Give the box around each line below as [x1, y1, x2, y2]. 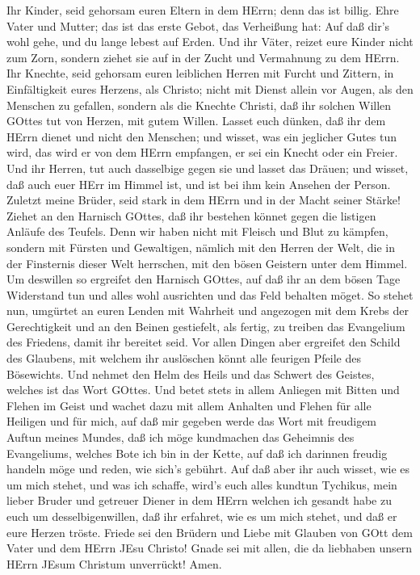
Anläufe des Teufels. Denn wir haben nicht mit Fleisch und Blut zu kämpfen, [6, 223, 388, 240]
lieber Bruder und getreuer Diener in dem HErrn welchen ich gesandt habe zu [6, 492, 392, 509]
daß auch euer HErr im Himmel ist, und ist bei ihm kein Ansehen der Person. [6, 175, 391, 192]
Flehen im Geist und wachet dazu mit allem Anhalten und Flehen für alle [6, 397, 372, 413]
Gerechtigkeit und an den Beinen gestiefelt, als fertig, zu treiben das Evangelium [6, 317, 405, 334]
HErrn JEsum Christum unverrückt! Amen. [6, 555, 222, 572]
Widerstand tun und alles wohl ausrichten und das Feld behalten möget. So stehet [6, 286, 414, 303]
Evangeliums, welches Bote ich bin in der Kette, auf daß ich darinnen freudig [6, 444, 388, 461]
